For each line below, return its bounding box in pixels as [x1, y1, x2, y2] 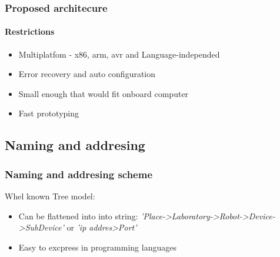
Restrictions [5, 25, 55, 38]
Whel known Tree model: [5, 190, 95, 202]
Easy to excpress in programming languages [18, 241, 176, 253]
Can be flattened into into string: [18, 209, 138, 222]
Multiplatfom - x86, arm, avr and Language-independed [18, 48, 220, 60]
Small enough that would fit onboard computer [18, 87, 189, 99]
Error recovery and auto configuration [18, 68, 156, 80]
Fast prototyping [18, 107, 79, 119]
